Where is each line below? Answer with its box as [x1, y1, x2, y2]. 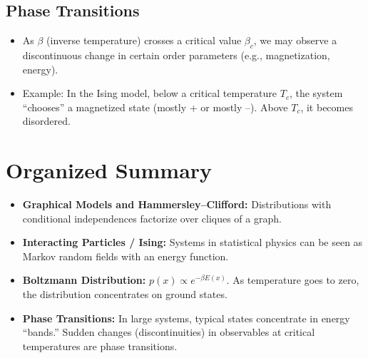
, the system [289, 86, 343, 101]
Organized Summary [6, 155, 213, 185]
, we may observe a [253, 33, 337, 48]
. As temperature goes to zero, [226, 272, 359, 287]
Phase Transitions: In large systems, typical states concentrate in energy [22, 310, 350, 325]
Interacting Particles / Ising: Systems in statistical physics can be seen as [22, 235, 363, 250]
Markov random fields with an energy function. [22, 248, 229, 263]
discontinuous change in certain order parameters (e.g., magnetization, [22, 48, 330, 62]
